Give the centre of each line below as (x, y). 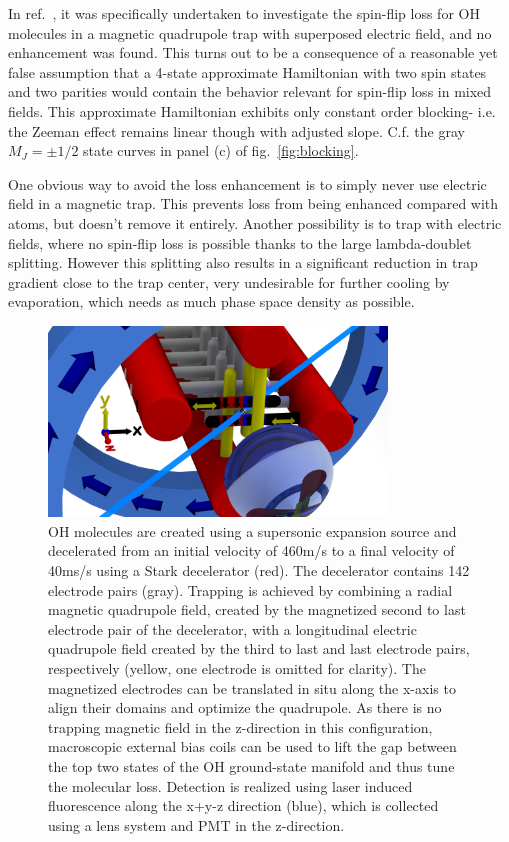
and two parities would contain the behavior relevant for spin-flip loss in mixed (250, 91)
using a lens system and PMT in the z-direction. (196, 824)
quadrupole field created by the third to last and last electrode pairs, (259, 648)
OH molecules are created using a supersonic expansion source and (252, 530)
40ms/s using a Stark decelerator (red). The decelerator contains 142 (259, 570)
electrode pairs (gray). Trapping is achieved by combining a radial (250, 589)
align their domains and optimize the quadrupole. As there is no (245, 707)
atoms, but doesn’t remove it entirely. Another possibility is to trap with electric (255, 222)
